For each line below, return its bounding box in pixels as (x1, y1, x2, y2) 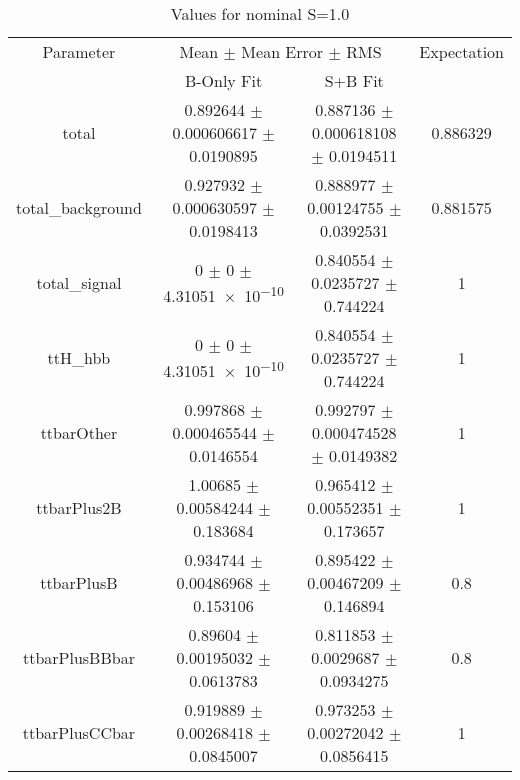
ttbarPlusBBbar (22, 646, 135, 669)
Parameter (42, 40, 116, 63)
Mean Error (241, 40, 324, 63)
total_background (16, 196, 142, 219)
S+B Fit (324, 69, 384, 92)
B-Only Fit (184, 69, 263, 92)
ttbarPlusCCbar (22, 721, 136, 744)
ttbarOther (40, 421, 118, 444)
